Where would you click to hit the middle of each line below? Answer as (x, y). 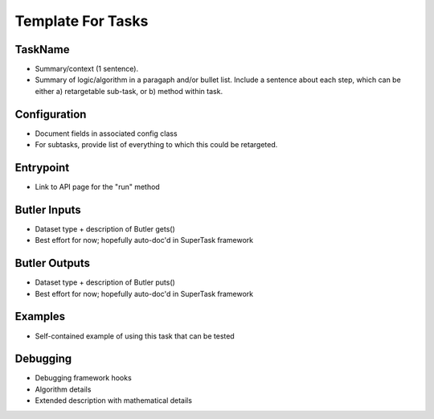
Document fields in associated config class (106, 134)
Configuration (51, 114)
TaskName (42, 49)
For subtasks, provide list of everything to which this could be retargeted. (156, 145)
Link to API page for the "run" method (97, 187)
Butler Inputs (48, 209)
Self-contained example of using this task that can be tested (135, 336)
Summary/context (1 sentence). (87, 69)
